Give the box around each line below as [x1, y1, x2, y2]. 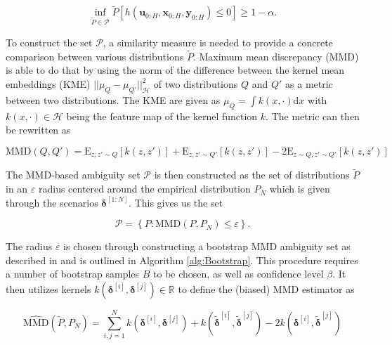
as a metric [285, 77, 333, 91]
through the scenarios [6, 195, 98, 209]
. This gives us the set [129, 195, 223, 209]
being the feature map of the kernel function [66, 108, 258, 123]
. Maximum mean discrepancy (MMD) [192, 48, 359, 63]
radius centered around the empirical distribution [38, 181, 251, 196]
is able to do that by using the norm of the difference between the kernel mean [6, 63, 345, 77]
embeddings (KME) [6, 77, 91, 91]
